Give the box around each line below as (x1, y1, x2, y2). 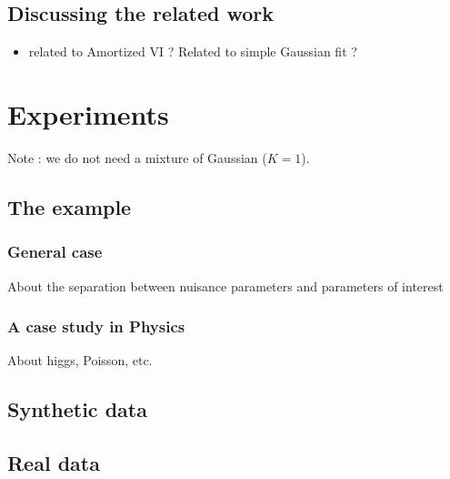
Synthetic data (7, 395, 147, 423)
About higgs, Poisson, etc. (7, 351, 153, 370)
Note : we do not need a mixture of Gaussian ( (7, 148, 267, 167)
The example (7, 192, 132, 220)
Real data (7, 449, 100, 477)
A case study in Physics (7, 315, 185, 338)
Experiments (7, 95, 169, 132)
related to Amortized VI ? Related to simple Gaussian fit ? (28, 42, 357, 61)
